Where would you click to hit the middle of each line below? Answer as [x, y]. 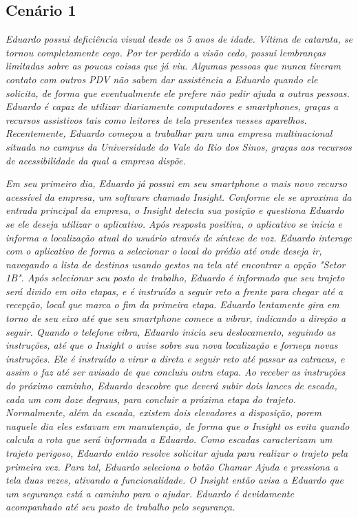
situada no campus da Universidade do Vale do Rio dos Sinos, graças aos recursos [179, 146]
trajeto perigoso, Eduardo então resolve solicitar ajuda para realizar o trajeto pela [177, 453]
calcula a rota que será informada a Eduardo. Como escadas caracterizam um [169, 439]
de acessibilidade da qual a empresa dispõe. [96, 160]
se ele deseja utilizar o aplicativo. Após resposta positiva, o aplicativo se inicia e [174, 223]
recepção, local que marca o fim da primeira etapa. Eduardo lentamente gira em [172, 304]
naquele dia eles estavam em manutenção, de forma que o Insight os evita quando [178, 425]
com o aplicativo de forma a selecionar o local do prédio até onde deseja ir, [164, 251]
